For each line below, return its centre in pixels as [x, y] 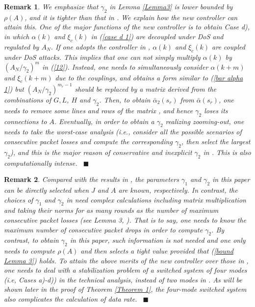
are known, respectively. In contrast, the [178, 190]
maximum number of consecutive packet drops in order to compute [103, 229]
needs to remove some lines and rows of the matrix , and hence [99, 110]
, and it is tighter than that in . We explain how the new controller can [131, 17]
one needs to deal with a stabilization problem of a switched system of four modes [126, 270]
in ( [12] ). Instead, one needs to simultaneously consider [125, 66]
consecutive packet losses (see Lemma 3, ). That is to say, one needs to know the [125, 219]
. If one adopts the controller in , [101, 46]
